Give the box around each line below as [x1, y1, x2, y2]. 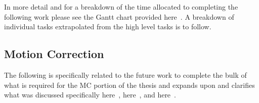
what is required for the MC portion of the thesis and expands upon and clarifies [4, 79, 255, 90]
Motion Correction [4, 46, 104, 62]
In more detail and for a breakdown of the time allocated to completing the [4, 2, 238, 12]
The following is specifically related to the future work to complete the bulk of [4, 69, 247, 80]
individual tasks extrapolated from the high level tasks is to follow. [4, 21, 211, 32]
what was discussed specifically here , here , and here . [4, 89, 176, 100]
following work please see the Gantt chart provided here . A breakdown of [4, 11, 234, 22]
